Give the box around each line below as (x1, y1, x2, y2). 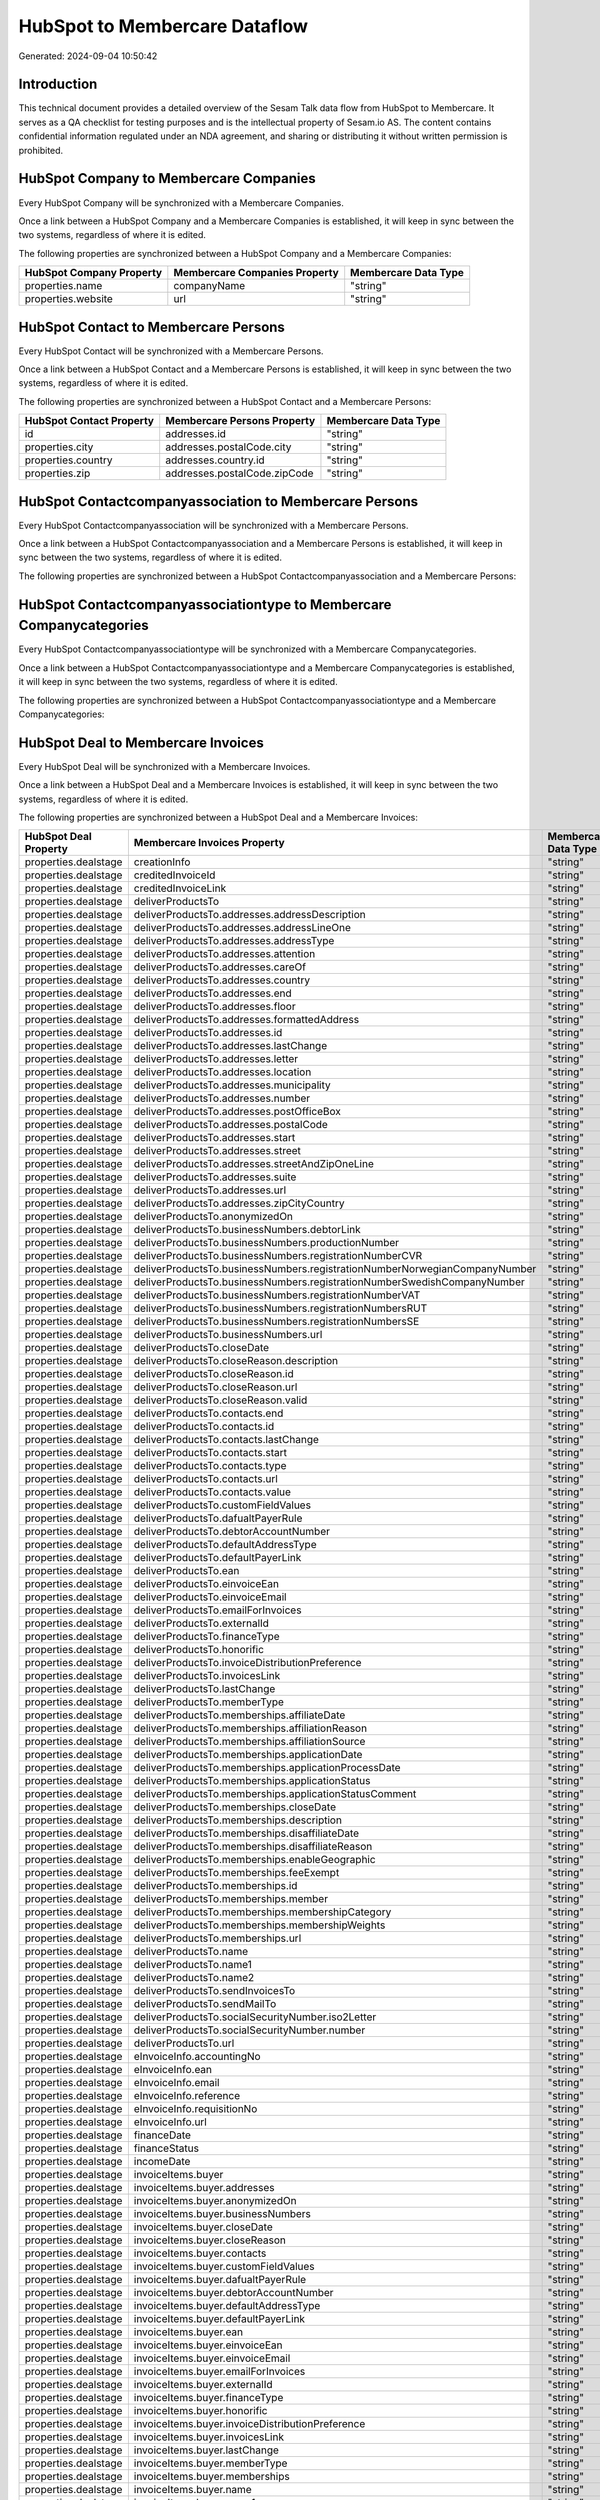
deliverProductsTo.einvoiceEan (133, 1577, 280, 1591)
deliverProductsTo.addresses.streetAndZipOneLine (133, 1157, 375, 1171)
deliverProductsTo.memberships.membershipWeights (133, 1918, 386, 1932)
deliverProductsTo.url (133, 2036, 235, 2050)
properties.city (24, 440, 94, 454)
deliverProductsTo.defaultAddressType (133, 1538, 317, 1552)
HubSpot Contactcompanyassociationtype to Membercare (18, 596, 392, 613)
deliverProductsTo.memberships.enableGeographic (133, 1853, 376, 1867)
